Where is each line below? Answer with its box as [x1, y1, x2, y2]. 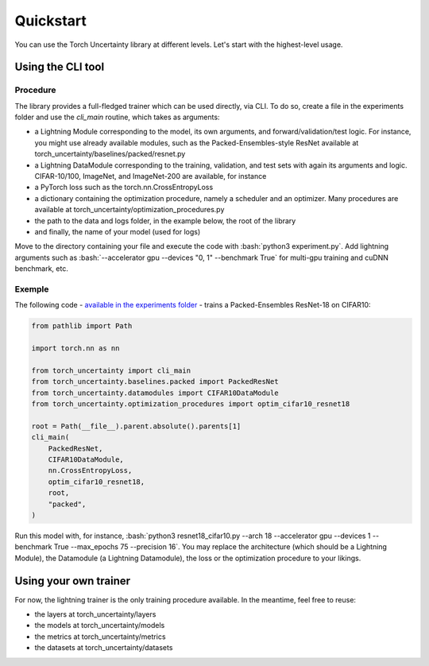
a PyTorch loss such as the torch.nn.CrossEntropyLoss [34, 183, 214, 192]
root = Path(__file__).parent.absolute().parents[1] [31, 421, 242, 431]
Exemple [14, 283, 49, 294]
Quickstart [14, 12, 87, 29]
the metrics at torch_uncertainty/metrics [34, 632, 166, 641]
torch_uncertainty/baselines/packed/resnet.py [34, 149, 186, 159]
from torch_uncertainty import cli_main [31, 366, 191, 375]
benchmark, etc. [14, 264, 69, 273]
